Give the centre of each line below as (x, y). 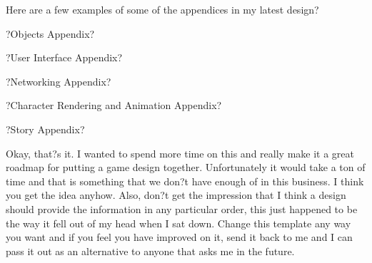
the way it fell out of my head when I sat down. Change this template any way (179, 223)
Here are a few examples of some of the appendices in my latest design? (162, 9)
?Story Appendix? (45, 129)
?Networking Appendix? (59, 81)
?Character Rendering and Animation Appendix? (114, 105)
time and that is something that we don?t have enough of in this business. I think (185, 181)
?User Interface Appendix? (64, 57)
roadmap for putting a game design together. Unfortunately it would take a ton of (186, 167)
